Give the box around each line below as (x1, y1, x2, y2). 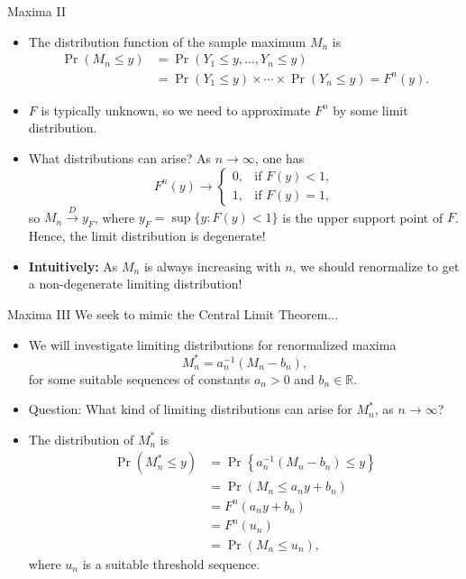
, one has (254, 148, 305, 167)
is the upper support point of (282, 207, 443, 226)
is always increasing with (143, 256, 281, 275)
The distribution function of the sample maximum (28, 32, 306, 51)
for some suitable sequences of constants (28, 369, 251, 388)
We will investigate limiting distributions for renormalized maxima (28, 335, 397, 354)
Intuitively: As (28, 256, 118, 275)
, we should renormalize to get (292, 256, 460, 275)
